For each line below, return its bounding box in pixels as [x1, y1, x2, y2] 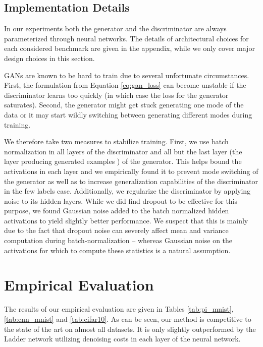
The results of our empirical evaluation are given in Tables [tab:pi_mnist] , [4, 304, 234, 314]
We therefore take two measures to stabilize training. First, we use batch [4, 136, 229, 147]
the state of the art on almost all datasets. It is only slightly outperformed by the [4, 323, 256, 334]
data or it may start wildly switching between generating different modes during [4, 109, 252, 120]
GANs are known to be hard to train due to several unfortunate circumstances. [4, 70, 249, 80]
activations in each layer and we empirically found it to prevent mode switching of [4, 165, 258, 176]
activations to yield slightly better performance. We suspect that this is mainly [4, 215, 248, 225]
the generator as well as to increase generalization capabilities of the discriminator [4, 176, 258, 186]
